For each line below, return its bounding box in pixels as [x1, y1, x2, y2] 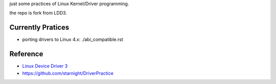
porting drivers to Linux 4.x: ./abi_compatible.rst [22, 36, 124, 43]
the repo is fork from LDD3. [9, 10, 67, 16]
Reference [9, 50, 43, 58]
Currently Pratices [9, 23, 70, 32]
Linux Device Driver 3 [22, 63, 68, 69]
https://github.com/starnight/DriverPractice [22, 70, 113, 76]
